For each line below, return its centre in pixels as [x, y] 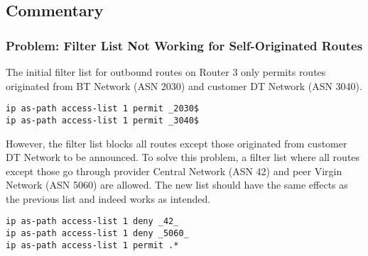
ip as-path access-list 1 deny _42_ [92, 222]
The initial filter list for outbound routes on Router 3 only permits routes [166, 72]
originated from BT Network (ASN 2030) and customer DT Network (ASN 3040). [184, 85]
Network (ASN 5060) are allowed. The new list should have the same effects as [177, 185]
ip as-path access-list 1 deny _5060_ [97, 234]
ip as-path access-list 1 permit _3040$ [103, 120]
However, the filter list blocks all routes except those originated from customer [177, 143]
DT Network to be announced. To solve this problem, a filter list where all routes [183, 157]
